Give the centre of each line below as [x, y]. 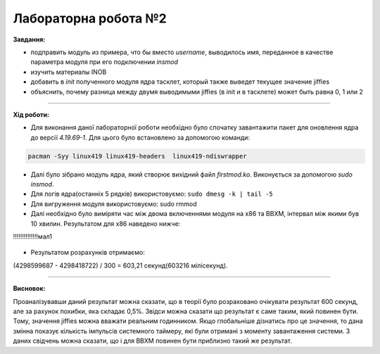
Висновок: [29, 289]
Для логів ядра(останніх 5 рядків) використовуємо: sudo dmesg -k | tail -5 [152, 194]
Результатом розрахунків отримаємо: [88, 253]
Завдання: [29, 39]
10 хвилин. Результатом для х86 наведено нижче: [106, 223]
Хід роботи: [31, 114]
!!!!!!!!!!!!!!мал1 [33, 236]
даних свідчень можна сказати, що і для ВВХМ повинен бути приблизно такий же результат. [152, 341]
